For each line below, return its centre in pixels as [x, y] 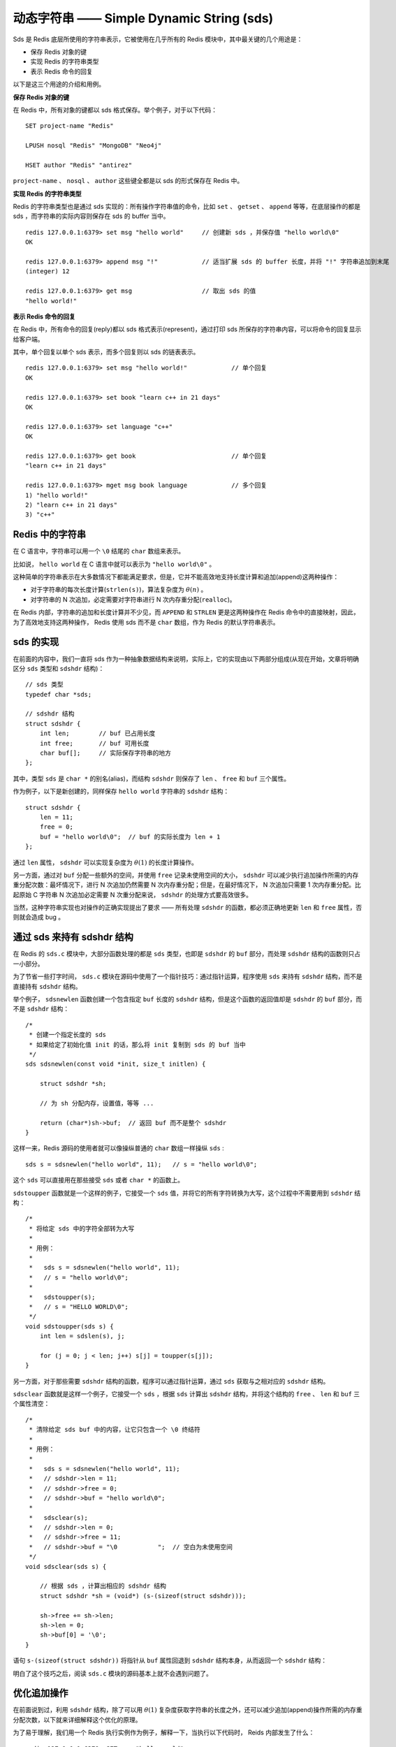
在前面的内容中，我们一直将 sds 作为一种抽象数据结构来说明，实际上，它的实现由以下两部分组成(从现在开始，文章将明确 [186, 659]
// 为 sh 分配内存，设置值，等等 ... [97, 1103]
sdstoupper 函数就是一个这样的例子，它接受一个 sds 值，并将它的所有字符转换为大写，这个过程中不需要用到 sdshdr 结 [187, 1193]
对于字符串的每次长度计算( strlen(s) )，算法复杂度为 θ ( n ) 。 [119, 590]
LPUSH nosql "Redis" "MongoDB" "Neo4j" [94, 146]
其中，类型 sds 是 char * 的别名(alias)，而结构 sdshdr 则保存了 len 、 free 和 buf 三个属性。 [152, 778]
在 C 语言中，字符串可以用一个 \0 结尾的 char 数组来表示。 [99, 551]
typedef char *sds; [59, 694]
